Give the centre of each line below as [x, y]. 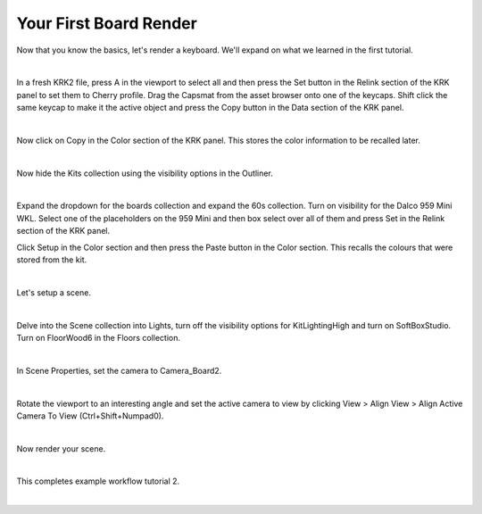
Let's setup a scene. [54, 292]
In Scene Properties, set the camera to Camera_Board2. [119, 370]
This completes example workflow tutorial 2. [98, 481]
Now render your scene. [61, 448]
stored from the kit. [52, 260]
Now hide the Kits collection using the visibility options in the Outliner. [145, 173]
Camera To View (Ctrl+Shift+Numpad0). [90, 416]
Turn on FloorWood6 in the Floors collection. [98, 337]
